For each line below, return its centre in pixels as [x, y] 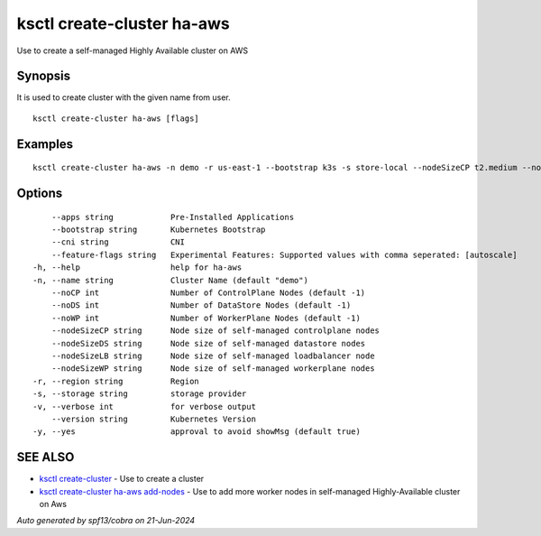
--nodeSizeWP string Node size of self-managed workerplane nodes [213, 369]
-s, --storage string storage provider [140, 394]
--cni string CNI [118, 242]
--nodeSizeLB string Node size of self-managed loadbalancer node [213, 356]
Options [40, 194]
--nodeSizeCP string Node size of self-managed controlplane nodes [215, 331]
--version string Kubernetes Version [154, 419]
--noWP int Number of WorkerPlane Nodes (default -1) [206, 318]
